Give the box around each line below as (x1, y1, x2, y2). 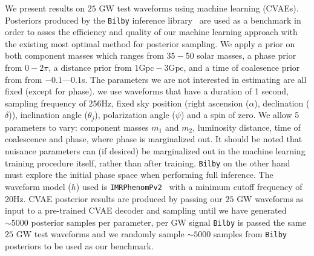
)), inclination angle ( (8, 108, 88, 121)
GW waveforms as (237, 192, 304, 205)
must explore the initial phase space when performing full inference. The (5, 168, 273, 181)
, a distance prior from (48, 61, 132, 74)
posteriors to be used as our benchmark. (5, 240, 154, 252)
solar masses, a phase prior (197, 49, 296, 62)
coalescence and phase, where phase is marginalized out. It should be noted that (5, 133, 303, 145)
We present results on (5, 2, 85, 14)
